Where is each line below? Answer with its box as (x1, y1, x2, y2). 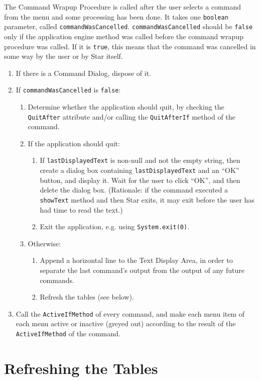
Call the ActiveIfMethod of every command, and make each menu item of (16, 308, 245, 319)
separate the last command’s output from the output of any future (40, 265, 244, 275)
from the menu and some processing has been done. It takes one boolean (4, 11, 228, 22)
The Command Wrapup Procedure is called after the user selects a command (4, 2, 241, 12)
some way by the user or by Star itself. (4, 51, 123, 61)
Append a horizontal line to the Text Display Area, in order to (40, 255, 233, 265)
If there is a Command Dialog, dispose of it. (16, 67, 151, 78)
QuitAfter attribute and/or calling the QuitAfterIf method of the (28, 111, 235, 122)
